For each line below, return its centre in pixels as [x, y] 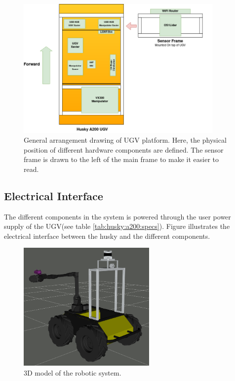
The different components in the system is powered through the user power [117, 216]
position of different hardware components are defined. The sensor [124, 149]
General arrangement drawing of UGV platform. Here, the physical [125, 139]
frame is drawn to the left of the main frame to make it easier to [121, 159]
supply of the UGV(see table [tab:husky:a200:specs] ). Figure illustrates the [117, 226]
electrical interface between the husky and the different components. [107, 236]
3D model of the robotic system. [73, 372]
